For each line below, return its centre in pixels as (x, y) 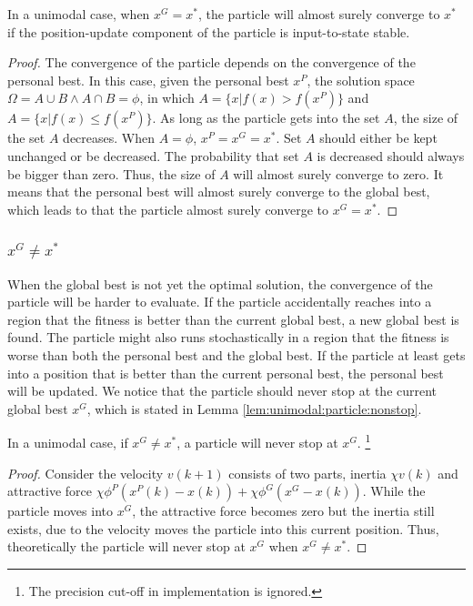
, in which (167, 98)
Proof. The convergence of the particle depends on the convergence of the (211, 62)
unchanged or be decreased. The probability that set (153, 155)
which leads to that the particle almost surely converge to (168, 209)
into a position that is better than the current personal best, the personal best (226, 373)
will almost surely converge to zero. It (338, 173)
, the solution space (361, 80)
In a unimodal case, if (68, 442)
